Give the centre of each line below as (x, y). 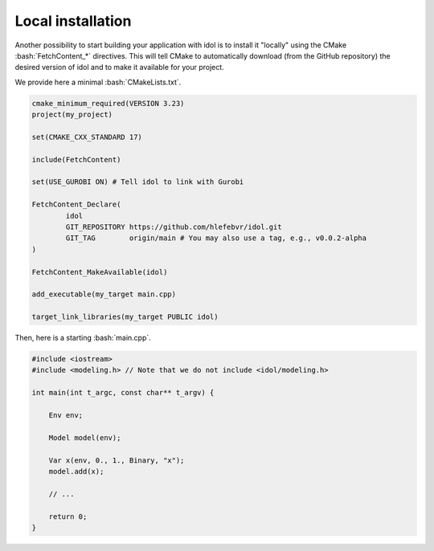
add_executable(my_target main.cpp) (104, 294)
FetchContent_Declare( (76, 204)
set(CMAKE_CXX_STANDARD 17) (87, 137)
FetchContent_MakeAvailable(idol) (100, 272)
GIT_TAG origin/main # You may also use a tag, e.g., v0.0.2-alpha (216, 238)
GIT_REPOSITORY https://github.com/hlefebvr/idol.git (174, 227)
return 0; (68, 516)
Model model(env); (85, 437)
